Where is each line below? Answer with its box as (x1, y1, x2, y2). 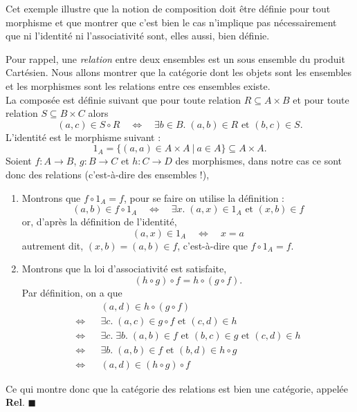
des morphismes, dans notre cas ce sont (175, 153, 342, 168)
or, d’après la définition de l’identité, (21, 214, 177, 229)
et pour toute (293, 92, 349, 106)
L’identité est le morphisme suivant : (6, 129, 161, 144)
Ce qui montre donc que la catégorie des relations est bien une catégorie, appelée (6, 381, 348, 395)
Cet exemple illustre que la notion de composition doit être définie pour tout (6, 1, 331, 15)
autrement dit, (21, 238, 84, 252)
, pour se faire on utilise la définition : (123, 190, 285, 205)
